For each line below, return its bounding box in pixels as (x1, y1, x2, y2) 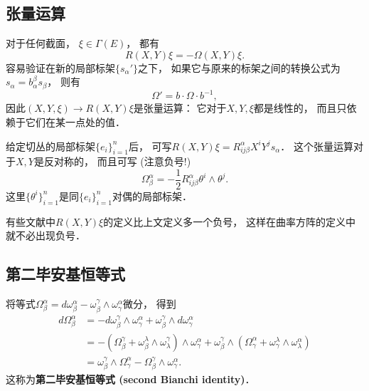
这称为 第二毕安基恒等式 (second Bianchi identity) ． (6, 372, 255, 387)
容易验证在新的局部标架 (6, 60, 115, 75)
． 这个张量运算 (280, 138, 353, 153)
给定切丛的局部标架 (6, 138, 95, 153)
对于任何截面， (6, 36, 75, 51)
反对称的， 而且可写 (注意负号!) (43, 154, 191, 169)
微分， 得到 (123, 296, 176, 311)
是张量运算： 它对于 (133, 100, 227, 115)
